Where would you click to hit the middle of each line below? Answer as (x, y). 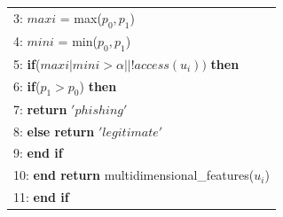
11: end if (41, 197)
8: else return (54, 131)
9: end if (38, 153)
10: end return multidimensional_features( (134, 175)
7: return (40, 108)
